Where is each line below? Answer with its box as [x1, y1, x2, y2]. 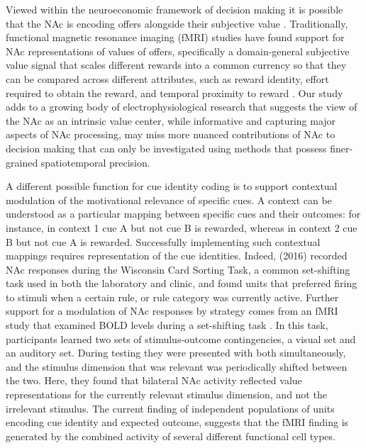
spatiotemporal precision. [40, 155, 150, 169]
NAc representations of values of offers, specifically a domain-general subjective [6, 43, 350, 58]
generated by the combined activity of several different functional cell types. [6, 428, 335, 443]
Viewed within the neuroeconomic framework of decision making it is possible [6, 2, 343, 16]
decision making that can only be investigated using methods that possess [6, 140, 327, 155]
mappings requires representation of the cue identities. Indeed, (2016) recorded [6, 248, 348, 263]
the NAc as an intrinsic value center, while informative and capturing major [6, 113, 336, 128]
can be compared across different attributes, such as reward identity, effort [6, 71, 329, 86]
